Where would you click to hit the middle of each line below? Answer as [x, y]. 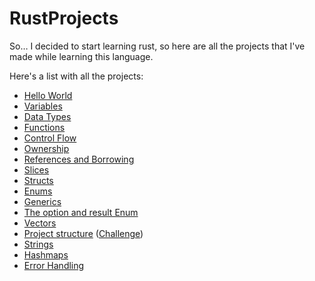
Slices [36, 169]
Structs [38, 180]
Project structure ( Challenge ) [83, 233]
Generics [42, 201]
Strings [38, 244]
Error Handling [54, 265]
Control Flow [50, 138]
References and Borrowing [79, 159]
